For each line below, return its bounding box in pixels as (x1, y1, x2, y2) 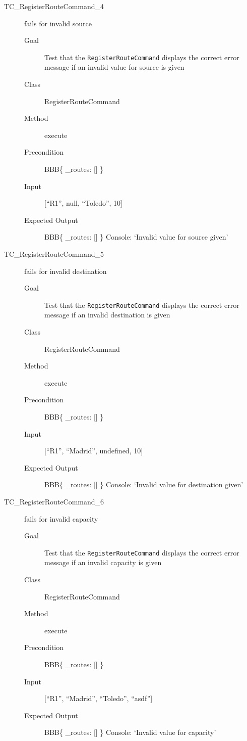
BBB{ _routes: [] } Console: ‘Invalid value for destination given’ (44, 479, 243, 490)
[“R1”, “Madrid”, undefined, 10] (44, 445, 143, 456)
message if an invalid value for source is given (44, 62, 184, 72)
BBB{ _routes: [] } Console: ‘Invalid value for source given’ (44, 231, 228, 242)
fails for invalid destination (24, 265, 107, 276)
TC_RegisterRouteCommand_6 (4, 496, 104, 506)
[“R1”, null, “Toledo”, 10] (44, 198, 122, 208)
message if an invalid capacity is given (44, 557, 162, 568)
